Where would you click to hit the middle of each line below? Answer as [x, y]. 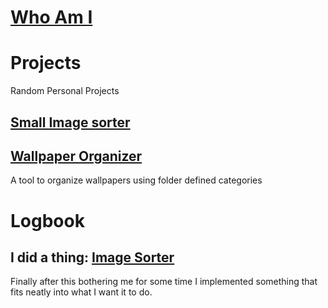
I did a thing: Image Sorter [92, 257]
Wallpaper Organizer [76, 156]
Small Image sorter [70, 122]
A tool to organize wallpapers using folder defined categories [136, 180]
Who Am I [51, 17]
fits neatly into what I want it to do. [81, 292]
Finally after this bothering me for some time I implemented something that [164, 282]
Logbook [47, 220]
